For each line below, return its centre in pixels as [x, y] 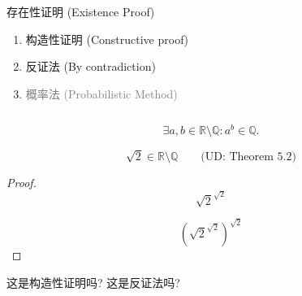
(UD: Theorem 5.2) [248, 157]
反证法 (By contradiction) [91, 66]
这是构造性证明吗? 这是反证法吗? [93, 282]
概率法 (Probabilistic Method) [101, 93]
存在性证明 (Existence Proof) [81, 11]
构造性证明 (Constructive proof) [107, 39]
